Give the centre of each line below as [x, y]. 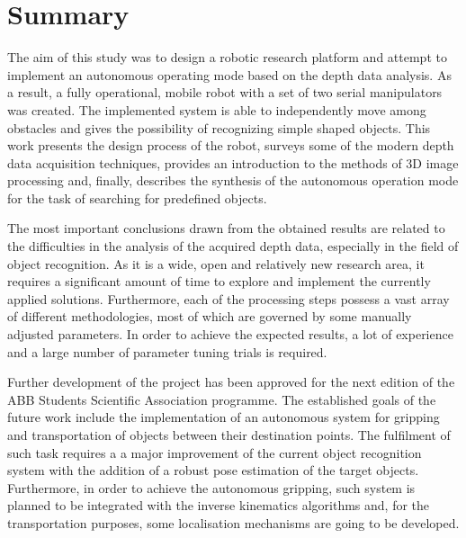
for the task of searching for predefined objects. [137, 197]
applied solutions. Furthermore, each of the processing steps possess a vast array [229, 298]
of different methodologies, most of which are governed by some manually [210, 316]
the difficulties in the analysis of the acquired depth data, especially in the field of [233, 246]
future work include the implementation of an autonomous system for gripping [224, 417]
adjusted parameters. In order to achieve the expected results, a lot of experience [230, 334]
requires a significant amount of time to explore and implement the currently [219, 281]
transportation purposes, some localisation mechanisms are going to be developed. [233, 522]
